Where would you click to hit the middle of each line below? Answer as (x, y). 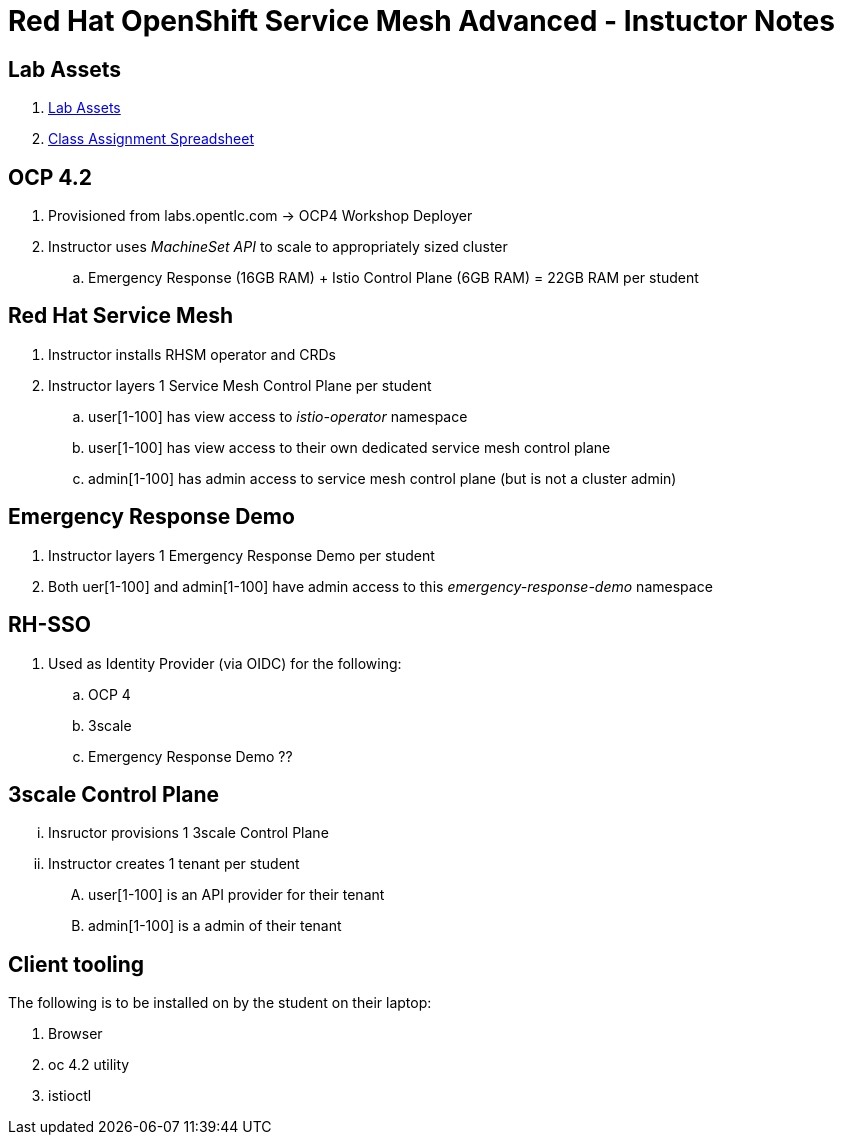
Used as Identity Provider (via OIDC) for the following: (225, 663)
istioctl (70, 1096)
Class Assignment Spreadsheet (151, 139)
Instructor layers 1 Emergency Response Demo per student (241, 555)
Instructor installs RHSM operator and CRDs (192, 354)
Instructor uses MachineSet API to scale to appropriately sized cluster (278, 247)
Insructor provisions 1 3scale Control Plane (188, 833)
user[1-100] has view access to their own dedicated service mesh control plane (349, 447)
